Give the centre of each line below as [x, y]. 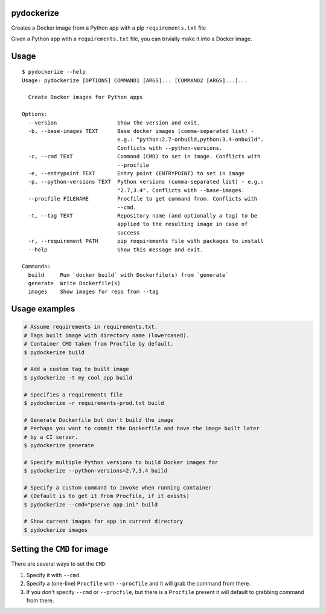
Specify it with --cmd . [53, 575]
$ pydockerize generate [59, 445]
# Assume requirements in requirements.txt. [91, 327]
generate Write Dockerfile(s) [74, 283]
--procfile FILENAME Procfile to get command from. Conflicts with [143, 199]
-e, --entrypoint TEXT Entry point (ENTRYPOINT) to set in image [136, 173]
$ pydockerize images [56, 530]
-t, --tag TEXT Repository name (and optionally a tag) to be [143, 215]
